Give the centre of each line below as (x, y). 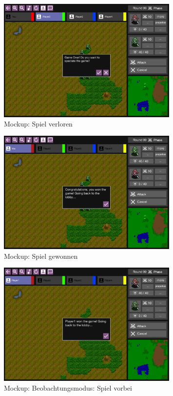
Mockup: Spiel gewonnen (41, 256)
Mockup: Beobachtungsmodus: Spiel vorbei (68, 387)
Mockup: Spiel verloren (38, 124)
